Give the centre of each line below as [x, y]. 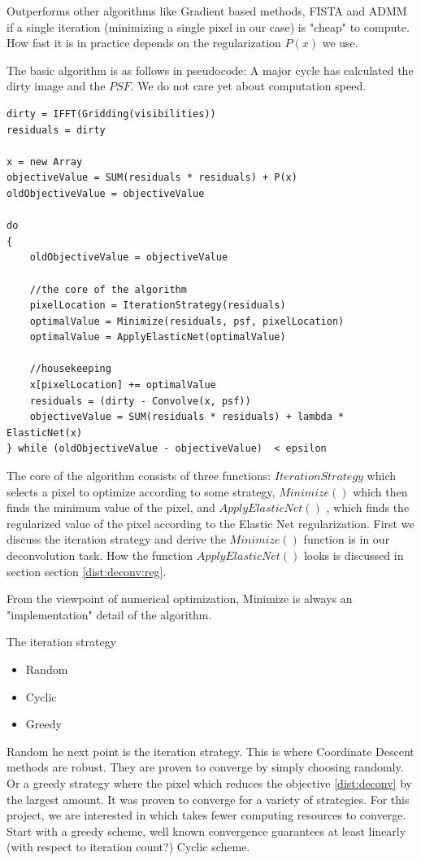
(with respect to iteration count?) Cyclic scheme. [128, 847]
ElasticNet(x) [45, 433]
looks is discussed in [354, 555]
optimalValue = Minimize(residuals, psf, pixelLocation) [187, 321]
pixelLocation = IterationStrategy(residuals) [158, 306]
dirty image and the [56, 86]
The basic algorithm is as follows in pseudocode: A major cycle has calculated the [210, 70]
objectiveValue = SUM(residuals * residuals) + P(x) [152, 178]
